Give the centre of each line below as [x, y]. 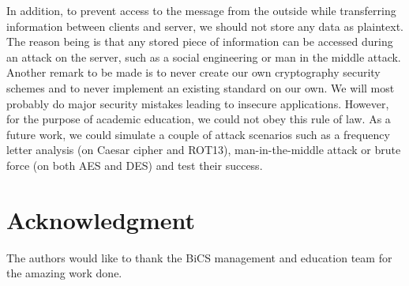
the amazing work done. [64, 273]
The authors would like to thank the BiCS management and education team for [199, 257]
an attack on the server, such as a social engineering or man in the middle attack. [204, 56]
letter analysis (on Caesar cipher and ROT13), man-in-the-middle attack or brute [204, 150]
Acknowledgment [101, 219]
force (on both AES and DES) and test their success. [135, 165]
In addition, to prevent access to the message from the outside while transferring [201, 10]
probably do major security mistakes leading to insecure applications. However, [198, 103]
